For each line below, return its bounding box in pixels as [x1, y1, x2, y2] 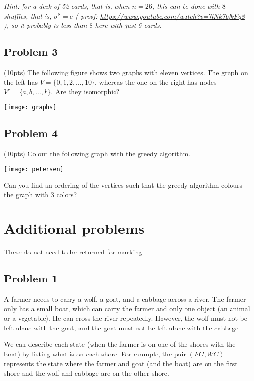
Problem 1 [4, 271, 58, 286]
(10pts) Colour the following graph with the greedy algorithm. [4, 148, 190, 158]
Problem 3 [4, 44, 58, 59]
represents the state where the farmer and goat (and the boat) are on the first [4, 358, 238, 368]
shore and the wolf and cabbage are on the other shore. [4, 368, 169, 378]
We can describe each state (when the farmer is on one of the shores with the [4, 339, 236, 349]
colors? [56, 189, 77, 200]
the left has [4, 76, 38, 87]
